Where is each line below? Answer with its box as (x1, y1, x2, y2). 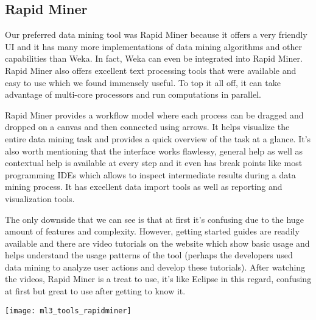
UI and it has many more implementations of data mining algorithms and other (5, 40, 303, 53)
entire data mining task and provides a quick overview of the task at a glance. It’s (5, 132, 311, 145)
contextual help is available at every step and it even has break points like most (5, 156, 303, 169)
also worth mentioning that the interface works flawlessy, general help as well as (5, 144, 303, 157)
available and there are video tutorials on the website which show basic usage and (5, 236, 310, 249)
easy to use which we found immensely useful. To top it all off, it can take (5, 76, 281, 89)
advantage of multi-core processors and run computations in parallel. (5, 88, 261, 101)
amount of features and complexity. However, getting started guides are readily (5, 225, 300, 238)
